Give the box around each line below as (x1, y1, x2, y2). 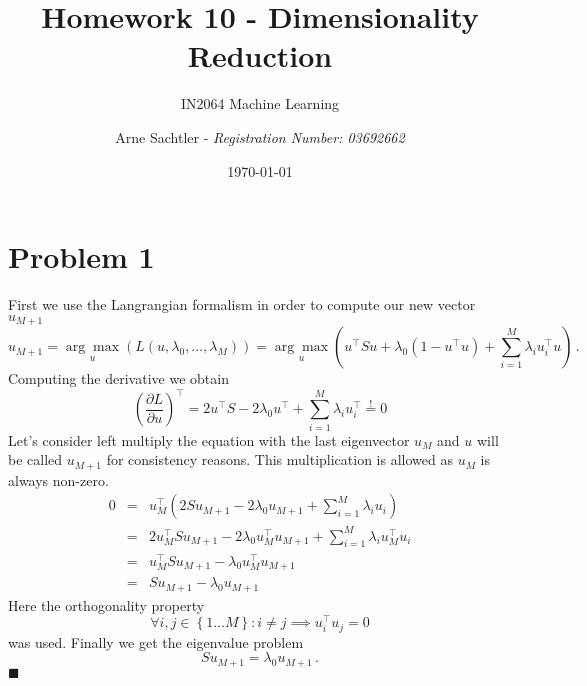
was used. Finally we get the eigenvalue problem (8, 631, 304, 652)
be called (8, 449, 63, 470)
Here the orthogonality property (8, 594, 205, 615)
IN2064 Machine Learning (180, 93, 340, 114)
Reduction (187, 35, 333, 76)
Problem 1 (8, 236, 155, 277)
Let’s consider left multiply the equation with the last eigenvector (8, 429, 410, 450)
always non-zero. (8, 469, 109, 490)
